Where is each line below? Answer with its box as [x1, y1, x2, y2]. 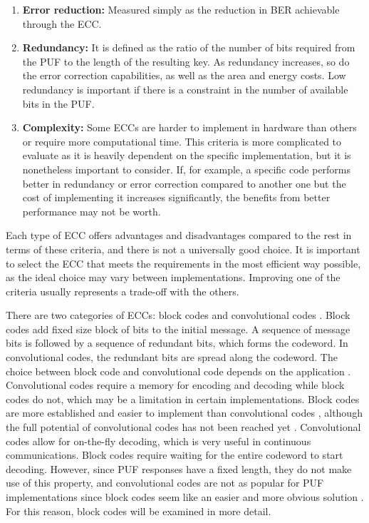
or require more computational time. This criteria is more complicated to [22, 133, 342, 148]
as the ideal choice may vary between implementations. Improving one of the [6, 270, 341, 285]
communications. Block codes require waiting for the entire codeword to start [6, 447, 343, 462]
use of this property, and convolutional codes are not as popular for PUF [6, 475, 324, 490]
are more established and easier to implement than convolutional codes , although [6, 405, 363, 420]
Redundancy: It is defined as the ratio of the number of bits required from [22, 40, 355, 55]
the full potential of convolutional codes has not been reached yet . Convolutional [6, 420, 361, 435]
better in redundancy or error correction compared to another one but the [22, 176, 346, 191]
